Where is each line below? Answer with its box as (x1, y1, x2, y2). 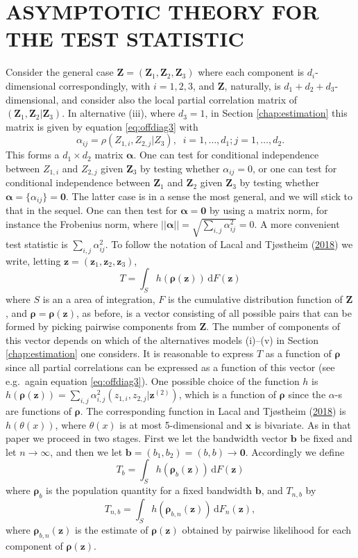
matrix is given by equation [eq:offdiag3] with (6, 119, 198, 133)
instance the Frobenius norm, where (6, 216, 158, 231)
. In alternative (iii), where (62, 106, 176, 120)
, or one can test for (253, 161, 337, 175)
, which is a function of (178, 387, 277, 402)
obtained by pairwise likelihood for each (182, 522, 352, 536)
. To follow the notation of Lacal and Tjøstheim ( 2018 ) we (105, 236, 353, 251)
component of (6, 538, 63, 552)
